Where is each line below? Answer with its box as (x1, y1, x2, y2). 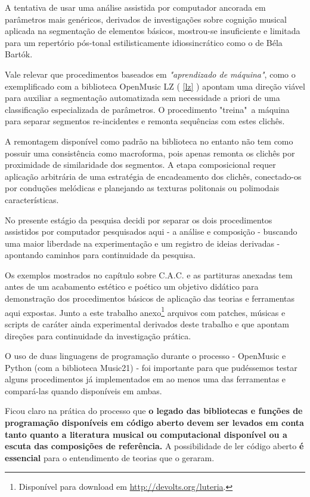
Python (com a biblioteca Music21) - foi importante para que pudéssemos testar (5, 361, 297, 373)
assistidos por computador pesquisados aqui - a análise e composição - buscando (5, 225, 297, 238)
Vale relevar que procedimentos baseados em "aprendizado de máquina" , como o (5, 68, 296, 80)
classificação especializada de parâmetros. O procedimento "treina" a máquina (5, 103, 290, 115)
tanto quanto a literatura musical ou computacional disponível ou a (5, 428, 287, 440)
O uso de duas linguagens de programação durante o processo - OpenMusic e (5, 349, 286, 362)
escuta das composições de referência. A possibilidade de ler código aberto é (5, 440, 304, 452)
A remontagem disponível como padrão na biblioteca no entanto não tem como (5, 134, 293, 147)
